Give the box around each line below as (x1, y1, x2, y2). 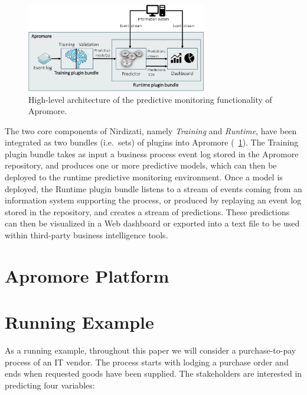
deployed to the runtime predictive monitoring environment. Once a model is (5, 171, 283, 183)
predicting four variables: (5, 378, 95, 391)
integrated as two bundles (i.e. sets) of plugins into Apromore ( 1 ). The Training (5, 136, 299, 148)
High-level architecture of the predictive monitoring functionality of (28, 93, 272, 105)
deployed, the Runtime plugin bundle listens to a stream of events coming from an (5, 182, 302, 195)
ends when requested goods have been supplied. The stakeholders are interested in (5, 367, 302, 380)
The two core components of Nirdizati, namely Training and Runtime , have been (5, 124, 297, 137)
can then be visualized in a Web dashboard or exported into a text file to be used (5, 217, 300, 229)
